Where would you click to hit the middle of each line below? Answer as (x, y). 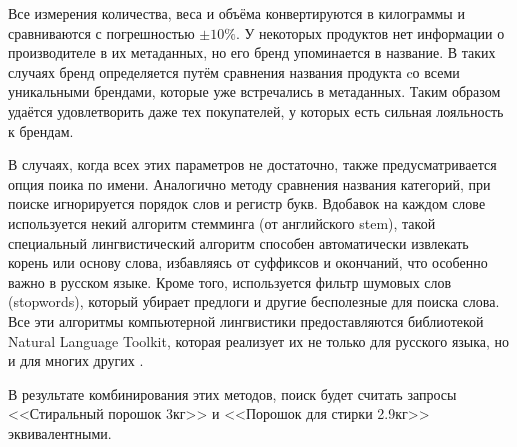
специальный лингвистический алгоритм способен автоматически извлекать (238, 242)
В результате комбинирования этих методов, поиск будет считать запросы (232, 393)
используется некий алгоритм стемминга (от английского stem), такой (222, 222)
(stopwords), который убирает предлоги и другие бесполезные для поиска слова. (254, 301)
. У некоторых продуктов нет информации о (370, 32)
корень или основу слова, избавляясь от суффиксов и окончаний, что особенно (248, 262)
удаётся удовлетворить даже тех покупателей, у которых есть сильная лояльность (256, 110)
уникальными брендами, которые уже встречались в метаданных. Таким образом (254, 91)
